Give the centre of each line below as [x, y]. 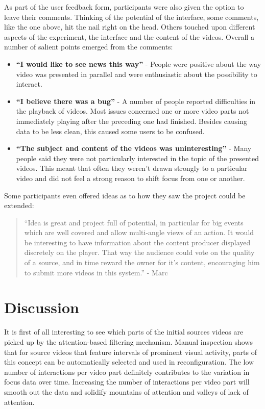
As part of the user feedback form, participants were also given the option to [124, 7]
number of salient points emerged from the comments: [89, 47]
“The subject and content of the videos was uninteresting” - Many [134, 148]
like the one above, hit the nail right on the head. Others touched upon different [130, 27]
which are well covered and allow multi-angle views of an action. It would [139, 232]
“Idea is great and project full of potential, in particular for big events [134, 222]
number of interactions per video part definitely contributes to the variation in [127, 372]
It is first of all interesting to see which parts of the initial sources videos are [124, 332]
